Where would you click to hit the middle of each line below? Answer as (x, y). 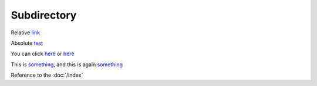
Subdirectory (44, 15)
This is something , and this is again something (67, 64)
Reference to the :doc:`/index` (47, 75)
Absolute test (27, 43)
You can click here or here (43, 54)
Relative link (26, 33)
